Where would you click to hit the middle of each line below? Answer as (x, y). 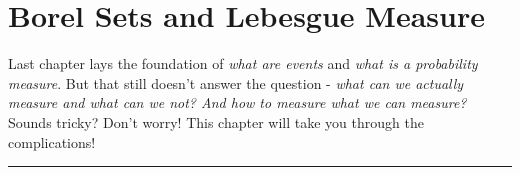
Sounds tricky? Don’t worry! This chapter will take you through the (216, 121)
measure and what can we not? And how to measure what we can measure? (237, 102)
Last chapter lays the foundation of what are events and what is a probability (243, 63)
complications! (52, 141)
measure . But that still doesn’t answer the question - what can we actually (236, 82)
